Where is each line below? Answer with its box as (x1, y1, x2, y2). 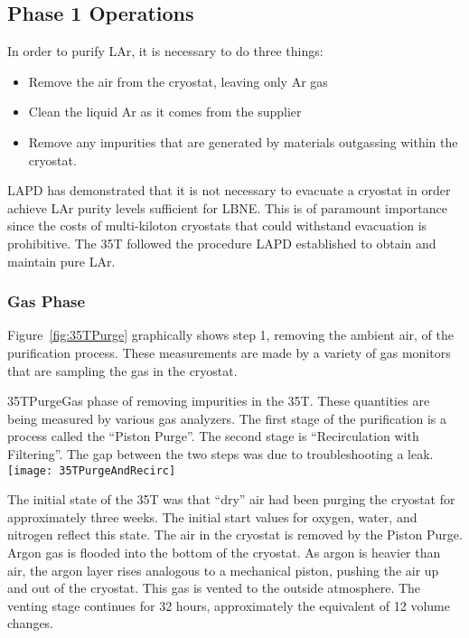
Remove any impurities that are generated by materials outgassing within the (28, 132, 458, 151)
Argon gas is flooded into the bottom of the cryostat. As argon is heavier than (7, 542, 441, 561)
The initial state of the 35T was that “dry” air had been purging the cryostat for (7, 490, 455, 509)
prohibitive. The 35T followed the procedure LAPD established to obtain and (7, 233, 436, 252)
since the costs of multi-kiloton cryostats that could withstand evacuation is (7, 216, 427, 235)
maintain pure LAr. (7, 251, 116, 270)
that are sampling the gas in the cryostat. (7, 361, 238, 380)
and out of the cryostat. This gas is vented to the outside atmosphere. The (7, 578, 421, 597)
